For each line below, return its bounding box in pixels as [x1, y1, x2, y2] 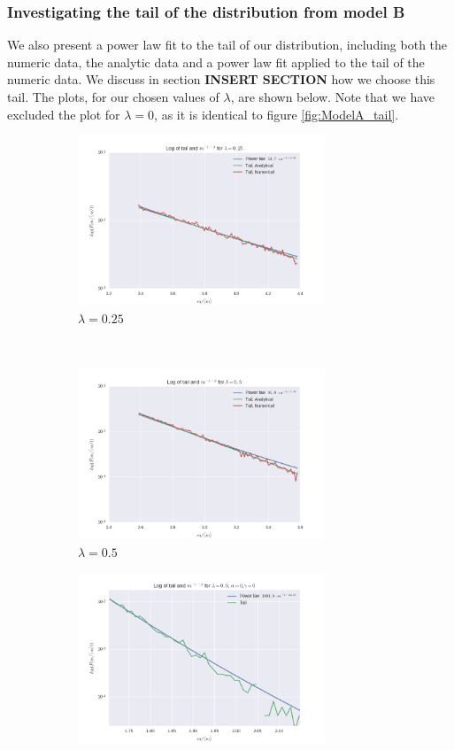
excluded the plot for [7, 104, 120, 123]
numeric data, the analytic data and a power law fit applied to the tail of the [7, 52, 425, 71]
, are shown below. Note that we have [230, 88, 435, 105]
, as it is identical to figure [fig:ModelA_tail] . [154, 104, 399, 123]
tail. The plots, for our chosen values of [7, 88, 219, 105]
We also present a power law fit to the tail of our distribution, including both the [7, 35, 448, 54]
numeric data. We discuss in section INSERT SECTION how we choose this [7, 70, 435, 89]
